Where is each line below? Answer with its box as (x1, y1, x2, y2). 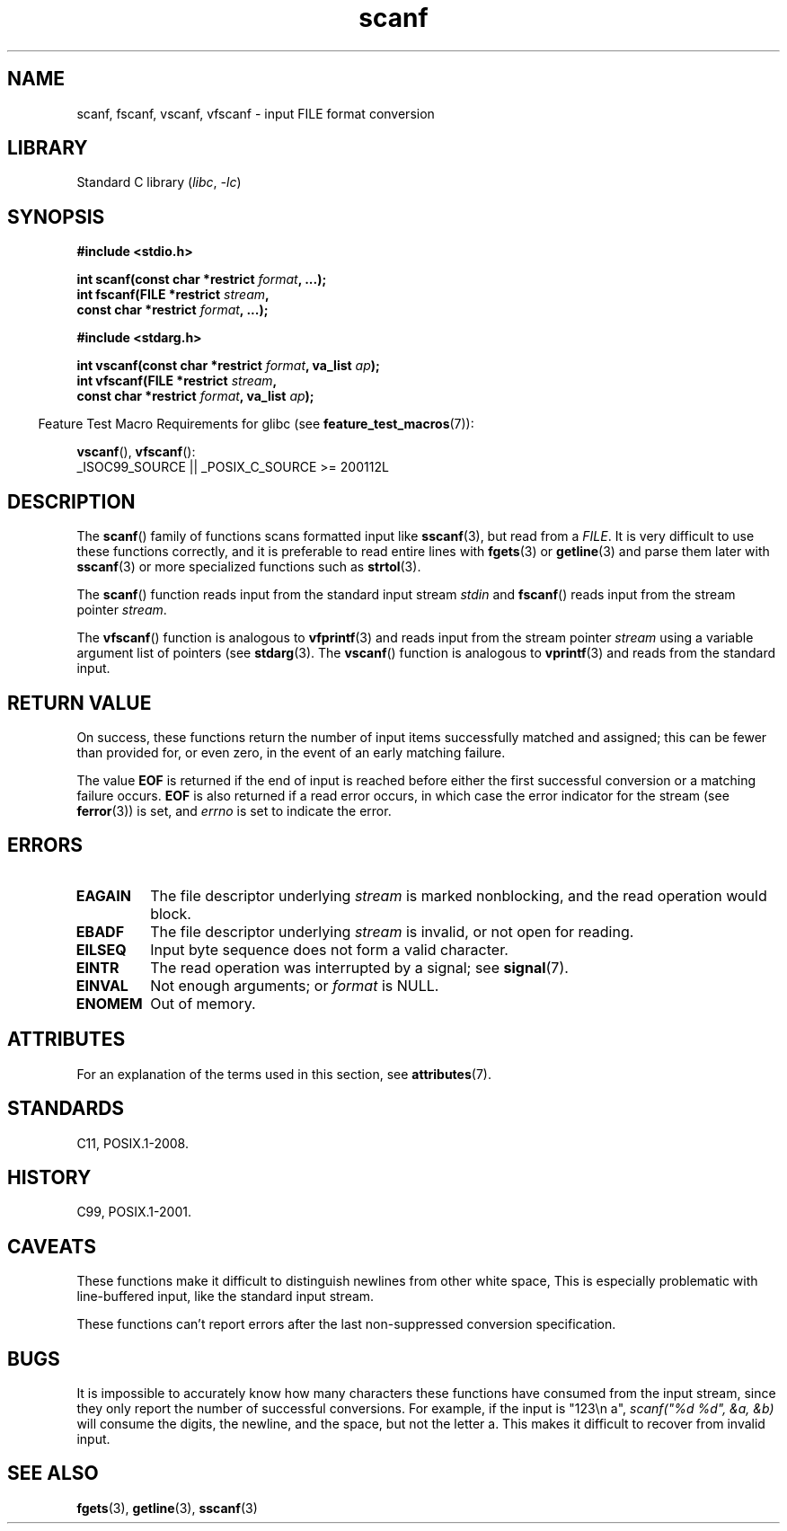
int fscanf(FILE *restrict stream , (76, 287, 270, 303)
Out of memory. (150, 994, 256, 1013)
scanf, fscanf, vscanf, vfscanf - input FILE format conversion (76, 105, 435, 121)
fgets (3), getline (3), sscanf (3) (76, 1500, 258, 1516)
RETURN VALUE (7, 691, 152, 714)
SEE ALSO (7, 1462, 99, 1485)
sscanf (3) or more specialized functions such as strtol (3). (76, 559, 421, 575)
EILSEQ (75, 940, 127, 959)
